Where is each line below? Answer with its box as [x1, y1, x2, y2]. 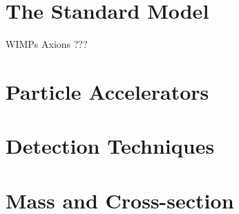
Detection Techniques [6, 132, 215, 160]
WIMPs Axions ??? [6, 37, 88, 51]
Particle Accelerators [6, 77, 209, 105]
